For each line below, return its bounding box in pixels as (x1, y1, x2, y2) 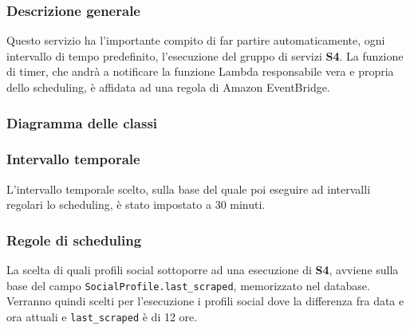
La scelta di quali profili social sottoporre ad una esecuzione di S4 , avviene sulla (6, 261, 399, 278)
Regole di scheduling (6, 230, 142, 249)
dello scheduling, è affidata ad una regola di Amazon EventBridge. (6, 79, 330, 95)
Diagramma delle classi (6, 112, 158, 132)
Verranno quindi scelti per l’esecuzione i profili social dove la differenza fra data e (6, 293, 404, 309)
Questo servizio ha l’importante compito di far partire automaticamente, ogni (6, 32, 385, 49)
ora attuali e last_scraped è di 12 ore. (6, 308, 198, 324)
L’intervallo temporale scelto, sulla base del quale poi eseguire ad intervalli (6, 180, 371, 197)
